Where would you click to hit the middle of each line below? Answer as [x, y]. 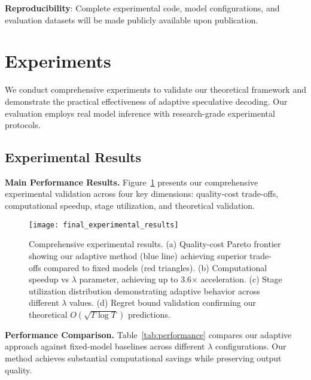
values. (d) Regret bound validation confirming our [163, 303]
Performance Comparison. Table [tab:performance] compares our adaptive [148, 334]
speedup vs [49, 279]
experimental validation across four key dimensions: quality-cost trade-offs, [142, 194]
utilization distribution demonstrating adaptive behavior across [144, 291]
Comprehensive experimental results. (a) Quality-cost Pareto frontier [155, 244]
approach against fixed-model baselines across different [105, 346]
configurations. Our [251, 346]
